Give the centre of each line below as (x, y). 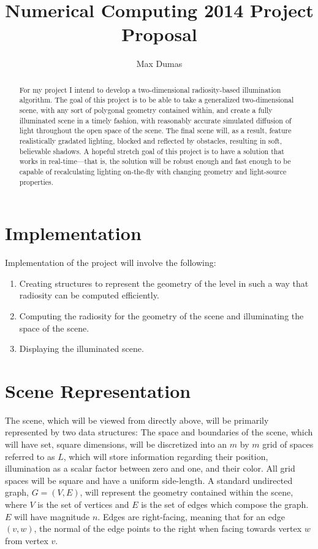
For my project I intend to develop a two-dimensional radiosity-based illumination (150, 89)
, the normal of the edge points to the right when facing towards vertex (168, 528)
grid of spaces (288, 444)
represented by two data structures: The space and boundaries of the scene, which (159, 432)
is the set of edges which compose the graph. (225, 504)
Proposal (159, 34)
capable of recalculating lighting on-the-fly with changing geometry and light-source (153, 171)
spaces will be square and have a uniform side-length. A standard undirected (149, 480)
